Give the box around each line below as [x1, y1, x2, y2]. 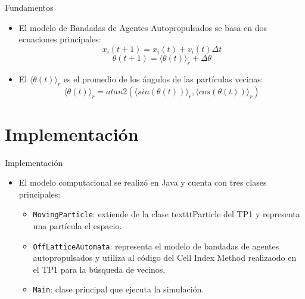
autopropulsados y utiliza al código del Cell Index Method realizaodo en [33, 251, 297, 264]
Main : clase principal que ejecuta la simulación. [33, 283, 204, 295]
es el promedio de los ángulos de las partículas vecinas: [63, 72, 263, 85]
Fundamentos [5, 1, 54, 13]
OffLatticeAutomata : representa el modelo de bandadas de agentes [33, 239, 279, 252]
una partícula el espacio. [33, 219, 122, 232]
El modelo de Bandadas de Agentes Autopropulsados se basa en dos [18, 21, 267, 33]
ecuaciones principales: [18, 33, 101, 45]
